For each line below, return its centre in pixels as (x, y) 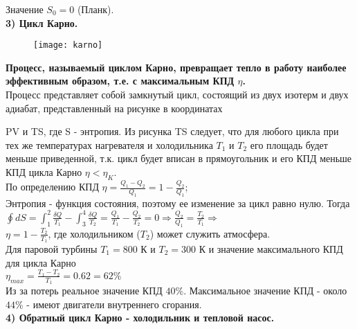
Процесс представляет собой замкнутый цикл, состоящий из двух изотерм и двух (177, 95)
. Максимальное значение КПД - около (265, 291)
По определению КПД (52, 187)
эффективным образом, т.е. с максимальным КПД (120, 81)
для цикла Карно (41, 262)
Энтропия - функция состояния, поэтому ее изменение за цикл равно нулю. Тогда (178, 203)
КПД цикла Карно (44, 172)
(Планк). (95, 9)
